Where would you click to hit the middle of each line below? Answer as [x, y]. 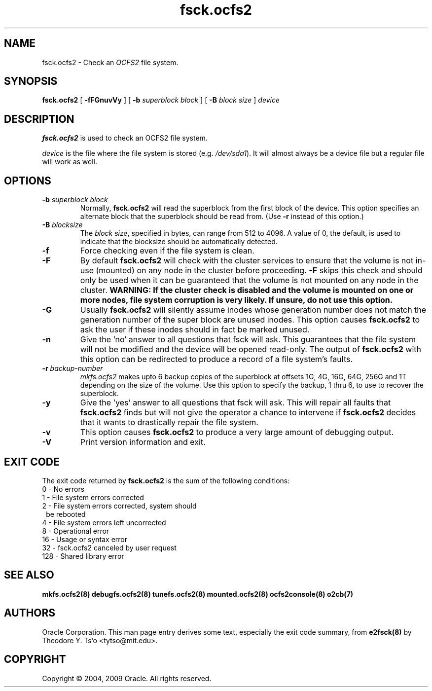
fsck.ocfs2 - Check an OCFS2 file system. [110, 62]
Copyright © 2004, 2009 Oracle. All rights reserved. [127, 678]
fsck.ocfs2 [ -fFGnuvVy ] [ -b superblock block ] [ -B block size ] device [161, 100]
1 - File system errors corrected [93, 497]
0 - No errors [63, 489]
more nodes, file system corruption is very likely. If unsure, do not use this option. [236, 300]
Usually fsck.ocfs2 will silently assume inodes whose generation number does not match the [253, 310]
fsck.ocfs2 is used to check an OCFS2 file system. [125, 138]
